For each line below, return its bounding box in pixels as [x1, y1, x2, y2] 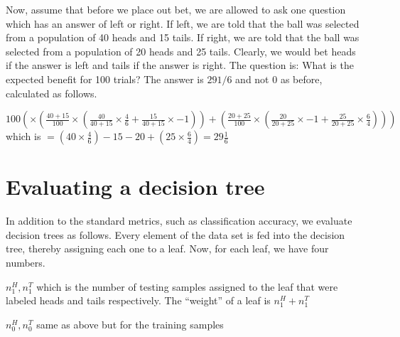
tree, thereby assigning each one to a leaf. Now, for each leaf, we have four [6, 241, 329, 256]
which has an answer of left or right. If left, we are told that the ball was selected [6, 16, 360, 31]
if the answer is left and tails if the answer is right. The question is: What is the [6, 58, 354, 73]
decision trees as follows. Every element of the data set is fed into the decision [6, 227, 345, 242]
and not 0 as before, [235, 71, 323, 86]
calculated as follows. [6, 85, 97, 100]
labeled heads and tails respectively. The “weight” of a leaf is [6, 293, 271, 308]
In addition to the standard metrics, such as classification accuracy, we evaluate [6, 213, 352, 228]
